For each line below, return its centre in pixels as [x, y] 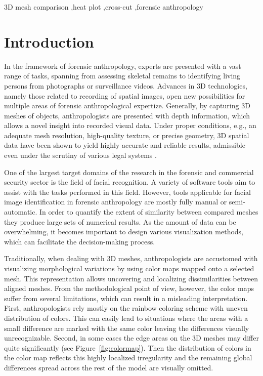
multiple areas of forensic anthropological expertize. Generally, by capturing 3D [127, 106]
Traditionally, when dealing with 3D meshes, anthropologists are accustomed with [131, 258]
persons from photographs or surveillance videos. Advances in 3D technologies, [126, 85]
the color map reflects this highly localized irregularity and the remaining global [128, 358]
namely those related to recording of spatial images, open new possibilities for [125, 95]
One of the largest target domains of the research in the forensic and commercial [129, 172]
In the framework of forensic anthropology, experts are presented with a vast [123, 66]
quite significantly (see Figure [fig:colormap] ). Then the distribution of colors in [128, 347]
